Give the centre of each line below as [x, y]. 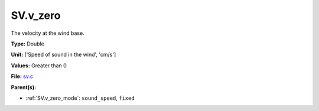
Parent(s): [24, 87]
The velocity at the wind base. [48, 33]
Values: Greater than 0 [39, 66]
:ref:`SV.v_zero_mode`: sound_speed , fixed [80, 98]
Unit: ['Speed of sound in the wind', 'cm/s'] [64, 55]
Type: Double [27, 44]
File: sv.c [22, 76]
